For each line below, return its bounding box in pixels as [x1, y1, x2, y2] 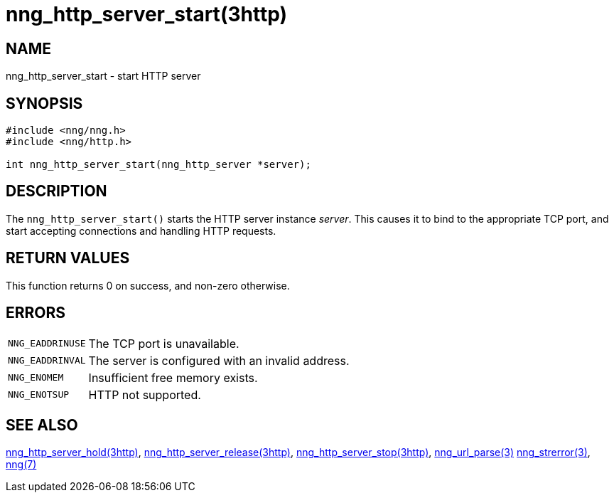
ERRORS [6, 304, 66, 322]
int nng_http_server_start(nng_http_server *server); [6, 159, 311, 171]
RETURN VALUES [6, 249, 130, 267]
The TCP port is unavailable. [88, 336, 239, 351]
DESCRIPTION [6, 182, 107, 201]
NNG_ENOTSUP [8, 389, 70, 401]
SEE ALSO [6, 415, 78, 434]
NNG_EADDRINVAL [8, 355, 86, 366]
